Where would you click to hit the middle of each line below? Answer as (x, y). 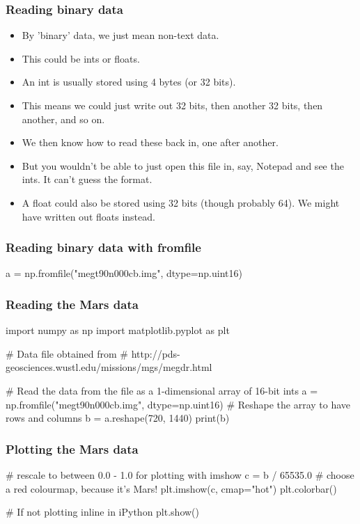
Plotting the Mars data (72, 448)
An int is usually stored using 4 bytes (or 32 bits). (129, 82)
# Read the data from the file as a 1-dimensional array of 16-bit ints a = (162, 390)
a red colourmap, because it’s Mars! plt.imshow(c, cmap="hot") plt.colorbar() (171, 488)
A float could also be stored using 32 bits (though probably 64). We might (181, 202)
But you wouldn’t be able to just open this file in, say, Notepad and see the (183, 165)
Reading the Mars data (72, 304)
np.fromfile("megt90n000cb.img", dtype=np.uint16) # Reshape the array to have (178, 404)
